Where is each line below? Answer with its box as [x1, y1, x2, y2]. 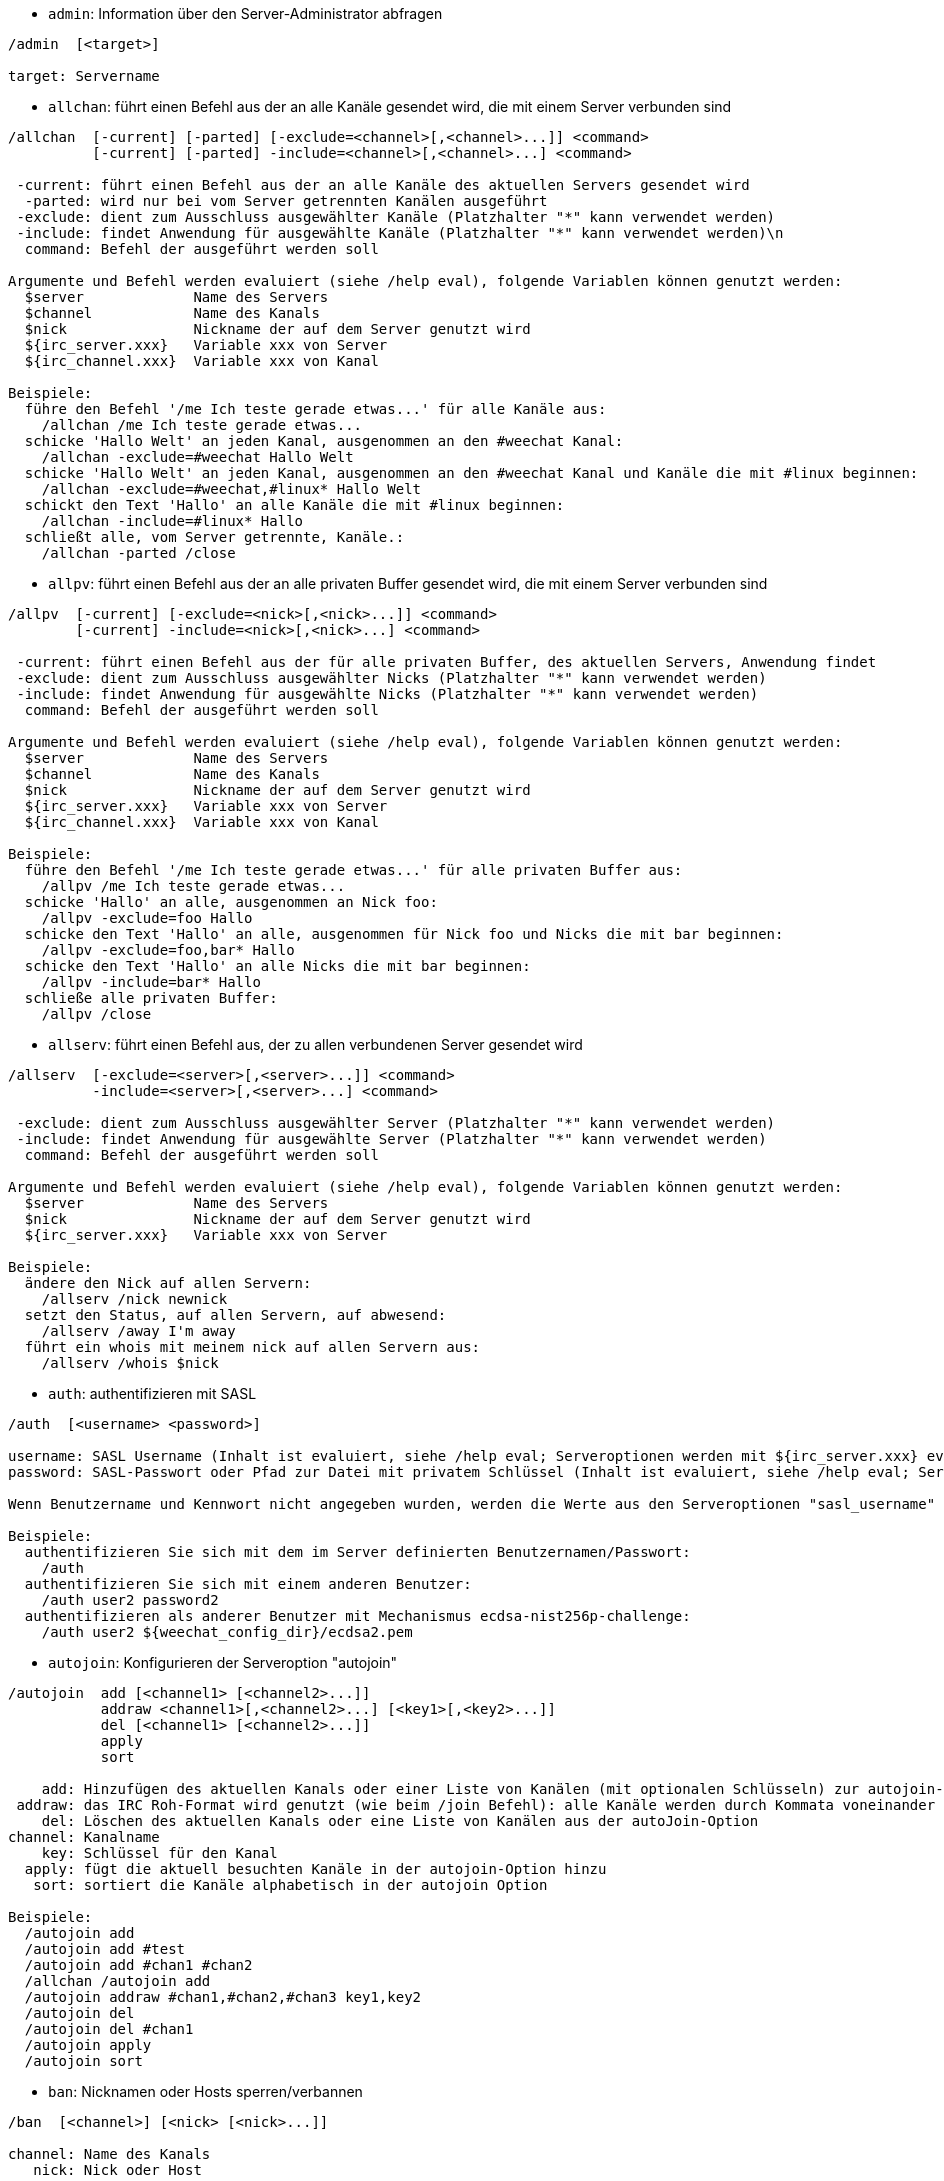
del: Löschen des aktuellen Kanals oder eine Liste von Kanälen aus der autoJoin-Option [41, 1813, 759, 1829]
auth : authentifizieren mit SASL [48, 1385, 257, 1402]
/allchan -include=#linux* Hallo [41, 513, 304, 529]
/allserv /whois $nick [41, 1355, 219, 1371]
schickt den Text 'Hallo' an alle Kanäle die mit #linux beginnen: [24, 497, 565, 513]
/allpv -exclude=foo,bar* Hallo [41, 942, 295, 958]
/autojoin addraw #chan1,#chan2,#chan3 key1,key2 [24, 1989, 422, 2005]
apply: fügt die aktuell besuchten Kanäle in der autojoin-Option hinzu [24, 1861, 607, 1877]
